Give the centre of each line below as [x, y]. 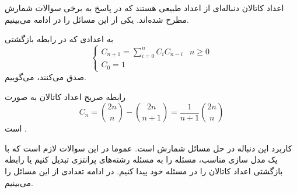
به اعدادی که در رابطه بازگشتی [59, 39]
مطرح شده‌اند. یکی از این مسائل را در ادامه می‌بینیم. [97, 19]
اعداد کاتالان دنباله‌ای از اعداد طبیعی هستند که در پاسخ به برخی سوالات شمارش [144, 8]
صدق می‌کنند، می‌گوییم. [46, 77]
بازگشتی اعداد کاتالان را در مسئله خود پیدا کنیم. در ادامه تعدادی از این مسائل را [144, 171]
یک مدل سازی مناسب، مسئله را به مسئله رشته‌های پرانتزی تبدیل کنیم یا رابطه [141, 159]
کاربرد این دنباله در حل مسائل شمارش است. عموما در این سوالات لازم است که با [148, 148]
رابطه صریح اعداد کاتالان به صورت [65, 96]
